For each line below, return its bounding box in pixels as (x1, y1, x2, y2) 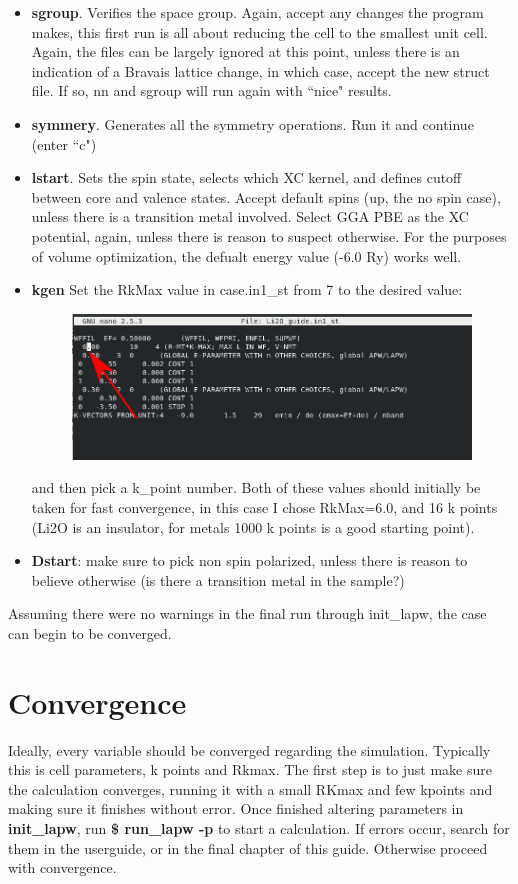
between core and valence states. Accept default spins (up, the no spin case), (31, 186, 501, 207)
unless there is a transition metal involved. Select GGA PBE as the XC (31, 206, 469, 227)
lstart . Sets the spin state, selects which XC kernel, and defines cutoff (31, 167, 462, 188)
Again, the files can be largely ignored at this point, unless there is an (31, 41, 460, 62)
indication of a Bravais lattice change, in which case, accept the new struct (31, 60, 490, 81)
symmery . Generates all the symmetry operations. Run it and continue (31, 113, 474, 134)
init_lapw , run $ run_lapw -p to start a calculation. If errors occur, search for (8, 818, 510, 839)
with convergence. (8, 857, 117, 878)
